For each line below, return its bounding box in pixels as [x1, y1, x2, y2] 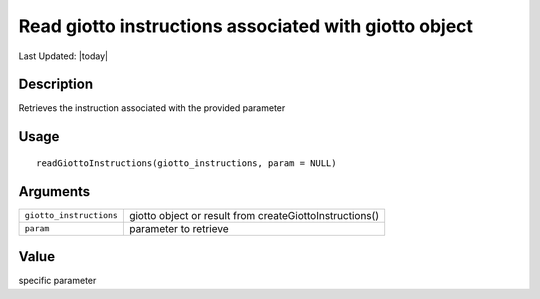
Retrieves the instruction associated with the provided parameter [18, 102, 286, 114]
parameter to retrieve [128, 221, 229, 235]
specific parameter [18, 275, 97, 287]
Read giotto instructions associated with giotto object [18, 15, 474, 37]
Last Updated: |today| [18, 50, 109, 62]
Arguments [18, 183, 91, 200]
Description [18, 76, 94, 93]
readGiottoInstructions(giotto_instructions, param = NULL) [36, 157, 337, 169]
